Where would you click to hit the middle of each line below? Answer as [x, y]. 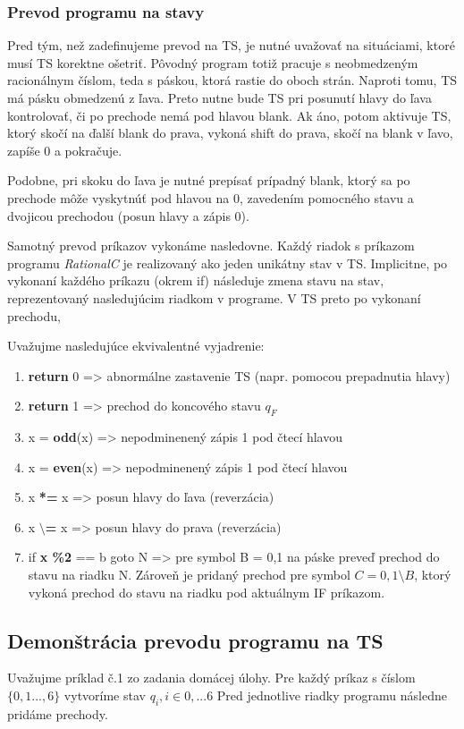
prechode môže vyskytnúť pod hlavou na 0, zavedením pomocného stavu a [211, 197]
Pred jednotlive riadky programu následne [332, 695]
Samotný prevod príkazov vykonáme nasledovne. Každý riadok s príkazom [211, 246]
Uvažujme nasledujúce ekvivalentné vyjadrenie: [136, 346]
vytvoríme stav [105, 695]
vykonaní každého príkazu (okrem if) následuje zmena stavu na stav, [196, 280]
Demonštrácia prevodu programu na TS [195, 640]
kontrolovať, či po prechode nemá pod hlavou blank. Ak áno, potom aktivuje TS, [229, 115]
